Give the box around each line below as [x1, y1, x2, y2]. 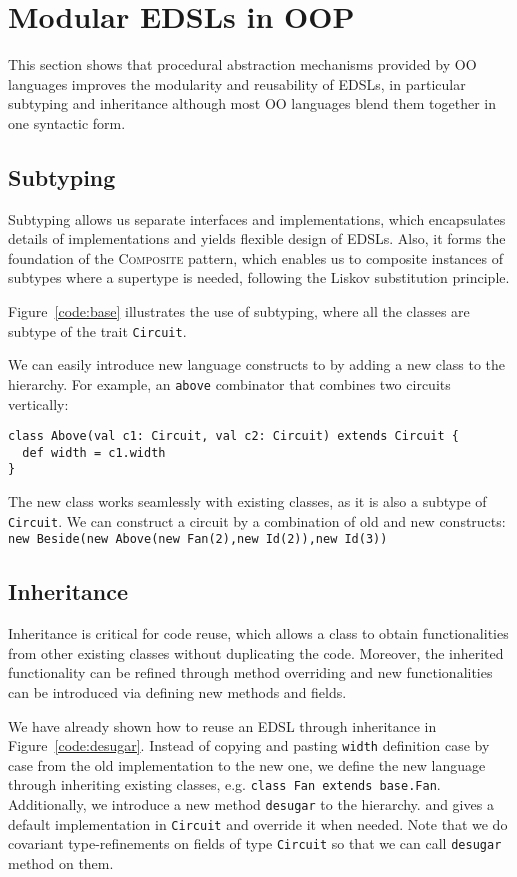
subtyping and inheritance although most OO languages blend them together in [8, 93, 497, 114]
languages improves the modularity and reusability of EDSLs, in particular [8, 73, 466, 94]
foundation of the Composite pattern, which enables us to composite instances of [8, 247, 504, 268]
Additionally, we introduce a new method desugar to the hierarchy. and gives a [8, 794, 494, 815]
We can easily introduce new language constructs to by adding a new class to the [8, 354, 506, 375]
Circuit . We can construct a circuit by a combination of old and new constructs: [8, 510, 506, 531]
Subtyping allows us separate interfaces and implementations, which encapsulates [8, 208, 506, 229]
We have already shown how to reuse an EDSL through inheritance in [8, 715, 437, 736]
